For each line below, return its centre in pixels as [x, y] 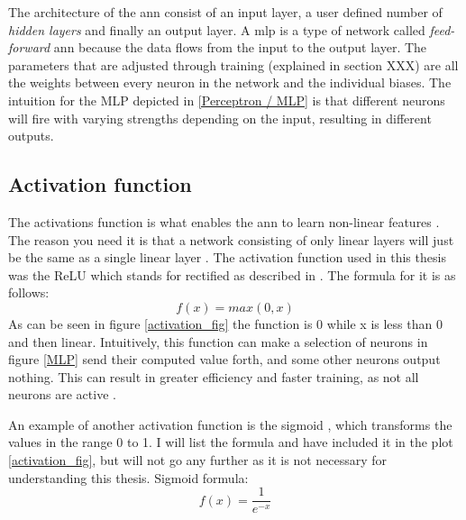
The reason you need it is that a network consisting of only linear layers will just [231, 239]
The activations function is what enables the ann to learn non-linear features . [224, 221]
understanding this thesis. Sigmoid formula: [128, 477]
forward [29, 47]
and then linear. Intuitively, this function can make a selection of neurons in [218, 341]
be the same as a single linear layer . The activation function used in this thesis [227, 257]
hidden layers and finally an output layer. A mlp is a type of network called [217, 29]
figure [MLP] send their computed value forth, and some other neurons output [224, 359]
